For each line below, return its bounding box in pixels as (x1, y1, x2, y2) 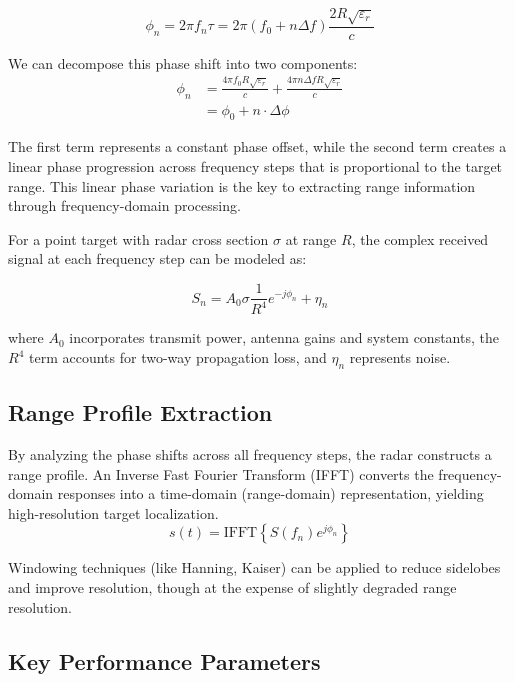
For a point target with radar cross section (8, 228, 269, 249)
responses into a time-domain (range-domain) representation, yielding (57, 483, 484, 504)
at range (285, 228, 337, 249)
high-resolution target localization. (8, 502, 219, 523)
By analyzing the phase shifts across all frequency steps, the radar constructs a (8, 444, 492, 465)
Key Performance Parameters (8, 645, 321, 676)
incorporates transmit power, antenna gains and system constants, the (69, 327, 499, 348)
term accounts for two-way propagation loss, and (28, 347, 327, 368)
